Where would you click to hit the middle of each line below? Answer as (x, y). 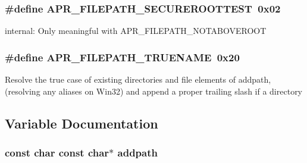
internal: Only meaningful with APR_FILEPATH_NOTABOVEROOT (136, 31)
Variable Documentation (82, 123)
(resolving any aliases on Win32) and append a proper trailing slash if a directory (154, 91)
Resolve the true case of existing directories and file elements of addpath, (138, 79)
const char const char (57, 152)
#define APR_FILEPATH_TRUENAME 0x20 (122, 57)
